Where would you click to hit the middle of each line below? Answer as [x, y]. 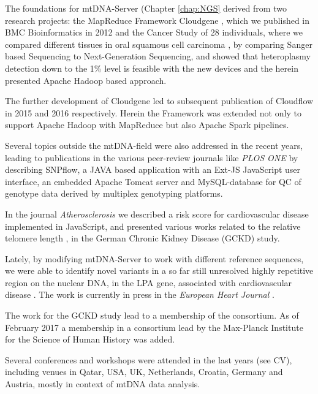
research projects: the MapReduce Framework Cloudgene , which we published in [157, 20]
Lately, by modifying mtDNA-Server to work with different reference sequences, [154, 258]
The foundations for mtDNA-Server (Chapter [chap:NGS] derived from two [146, 8]
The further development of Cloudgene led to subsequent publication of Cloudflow [159, 101]
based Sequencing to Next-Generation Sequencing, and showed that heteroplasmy [158, 56]
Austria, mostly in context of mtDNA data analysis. [103, 384]
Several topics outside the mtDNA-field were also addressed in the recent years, [154, 145]
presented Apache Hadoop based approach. [86, 80]
